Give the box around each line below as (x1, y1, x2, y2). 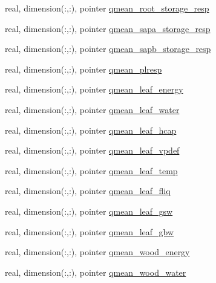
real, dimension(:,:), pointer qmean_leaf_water (5, 103, 180, 115)
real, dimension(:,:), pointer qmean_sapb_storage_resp (5, 42, 211, 55)
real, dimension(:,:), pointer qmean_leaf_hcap (5, 123, 177, 136)
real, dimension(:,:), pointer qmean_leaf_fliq (5, 184, 171, 197)
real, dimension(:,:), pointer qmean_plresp (5, 62, 162, 75)
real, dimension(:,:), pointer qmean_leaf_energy (5, 83, 183, 96)
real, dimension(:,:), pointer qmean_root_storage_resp (5, 2, 209, 14)
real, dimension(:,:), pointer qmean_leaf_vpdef (5, 144, 180, 157)
